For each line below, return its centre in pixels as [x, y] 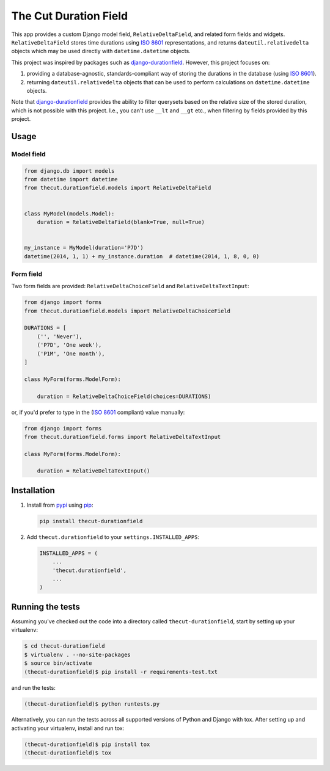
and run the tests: [34, 687]
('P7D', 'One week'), [69, 345]
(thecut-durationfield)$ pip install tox [87, 744]
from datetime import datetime [71, 179]
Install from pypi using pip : [60, 505]
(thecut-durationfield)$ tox [68, 753]
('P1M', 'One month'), [71, 353]
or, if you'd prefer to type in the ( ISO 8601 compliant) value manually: [98, 412]
